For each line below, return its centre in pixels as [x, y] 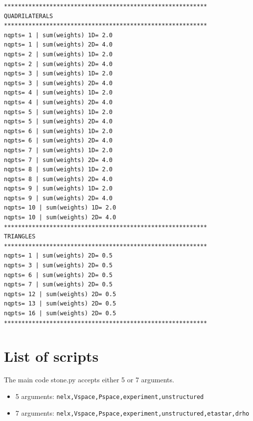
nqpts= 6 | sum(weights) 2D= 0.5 [58, 275]
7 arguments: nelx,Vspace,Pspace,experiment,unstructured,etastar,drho [132, 412]
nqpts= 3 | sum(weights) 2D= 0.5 [58, 266]
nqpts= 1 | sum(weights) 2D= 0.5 [58, 256]
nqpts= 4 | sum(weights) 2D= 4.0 [58, 102]
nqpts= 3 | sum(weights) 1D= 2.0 [58, 74]
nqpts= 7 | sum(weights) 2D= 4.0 [58, 160]
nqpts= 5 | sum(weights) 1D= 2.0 [58, 112]
